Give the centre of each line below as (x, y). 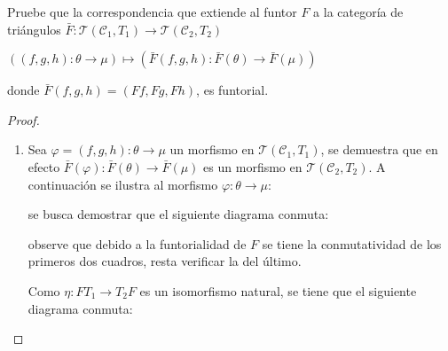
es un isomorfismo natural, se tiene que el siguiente (278, 290)
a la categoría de (358, 12)
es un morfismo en (253, 166)
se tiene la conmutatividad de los (352, 243)
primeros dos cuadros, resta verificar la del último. (165, 261)
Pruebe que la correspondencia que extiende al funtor (152, 12)
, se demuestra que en (379, 149)
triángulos (34, 29)
